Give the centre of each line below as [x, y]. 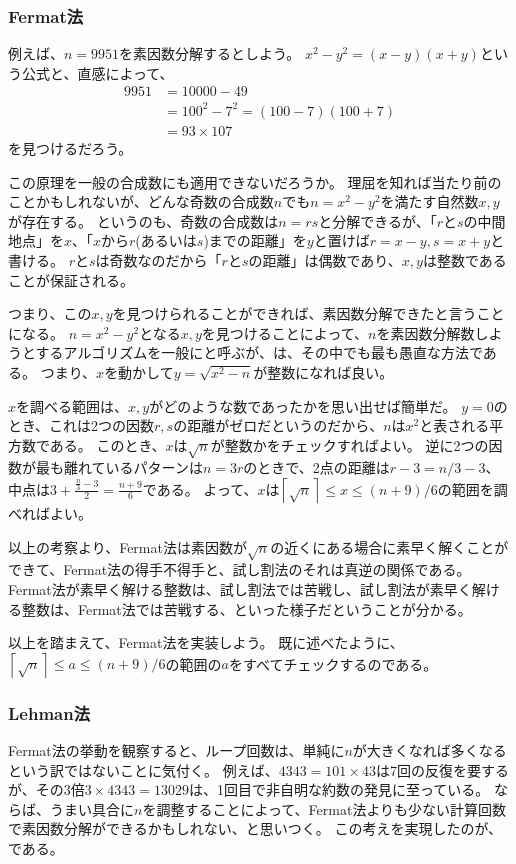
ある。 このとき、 [107, 444]
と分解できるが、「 [377, 220]
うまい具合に [91, 808]
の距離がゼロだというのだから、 [278, 425]
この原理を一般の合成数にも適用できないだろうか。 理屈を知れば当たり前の [255, 181]
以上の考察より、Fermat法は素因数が [127, 546]
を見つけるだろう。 [70, 148]
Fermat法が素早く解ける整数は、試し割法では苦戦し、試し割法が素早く [240, 589]
